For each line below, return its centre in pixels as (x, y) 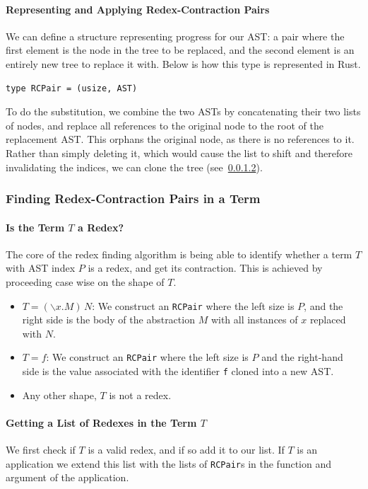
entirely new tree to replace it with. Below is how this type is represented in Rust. (183, 63)
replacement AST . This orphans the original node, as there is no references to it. (180, 139)
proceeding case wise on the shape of (85, 281)
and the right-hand (302, 357)
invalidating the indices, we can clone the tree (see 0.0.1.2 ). (134, 167)
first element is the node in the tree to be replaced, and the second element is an (180, 50)
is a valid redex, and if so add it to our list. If (186, 450)
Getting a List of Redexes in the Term (101, 422)
